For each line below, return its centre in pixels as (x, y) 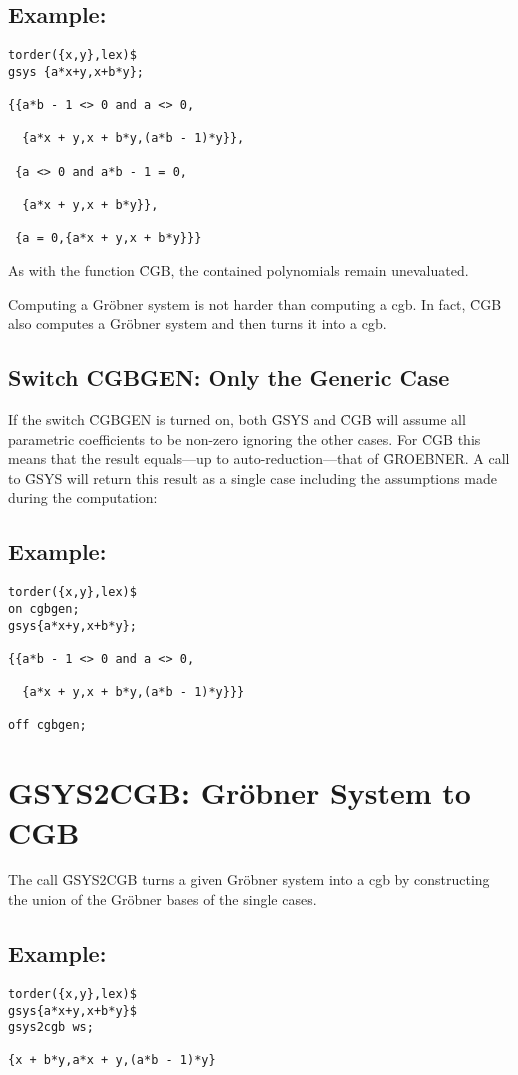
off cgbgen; (47, 725)
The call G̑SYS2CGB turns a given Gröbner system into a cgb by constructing (249, 879)
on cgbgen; (44, 608)
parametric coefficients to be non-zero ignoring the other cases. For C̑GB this (244, 438)
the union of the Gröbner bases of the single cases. (162, 899)
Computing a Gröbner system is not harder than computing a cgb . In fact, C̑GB (255, 303)
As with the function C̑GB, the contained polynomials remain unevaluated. (238, 270)
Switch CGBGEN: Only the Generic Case (229, 377)
